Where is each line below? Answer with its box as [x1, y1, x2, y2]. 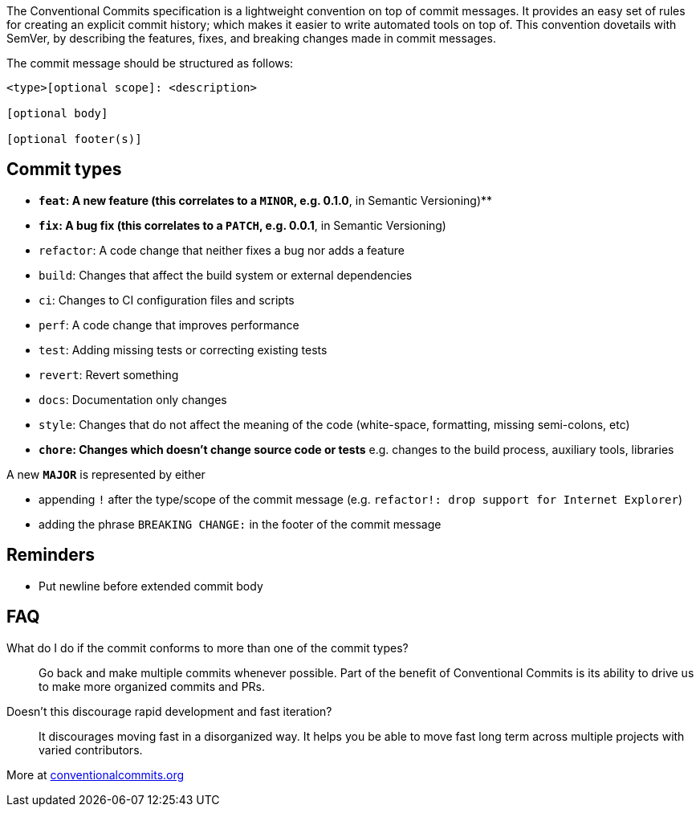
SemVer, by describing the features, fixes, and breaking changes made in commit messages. [6, 31, 496, 45]
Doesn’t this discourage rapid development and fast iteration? [6, 704, 332, 718]
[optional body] [6, 107, 108, 120]
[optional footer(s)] [6, 133, 142, 145]
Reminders [6, 545, 96, 566]
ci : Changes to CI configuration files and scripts [39, 292, 295, 307]
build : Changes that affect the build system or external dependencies [39, 268, 413, 282]
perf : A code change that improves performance [39, 317, 299, 332]
